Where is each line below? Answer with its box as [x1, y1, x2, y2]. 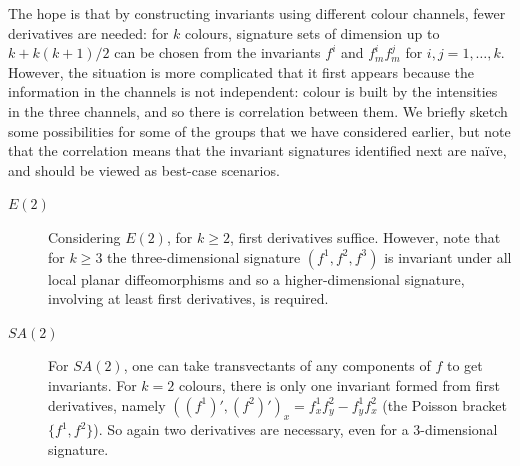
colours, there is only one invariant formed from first [178, 374, 500, 395]
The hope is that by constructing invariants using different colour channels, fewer [8, 3, 506, 23]
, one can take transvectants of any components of [123, 355, 431, 376]
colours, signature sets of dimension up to [185, 22, 440, 43]
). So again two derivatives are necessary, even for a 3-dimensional [93, 419, 498, 440]
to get [446, 355, 483, 376]
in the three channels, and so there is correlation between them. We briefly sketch [8, 100, 508, 121]
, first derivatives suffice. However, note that [229, 226, 501, 247]
